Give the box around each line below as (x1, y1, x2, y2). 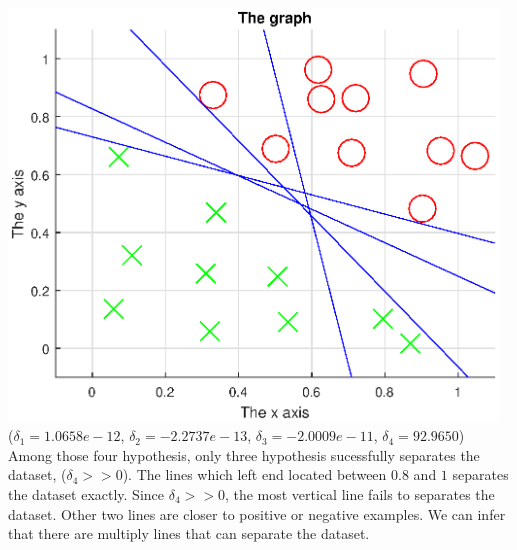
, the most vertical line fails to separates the (224, 483, 495, 504)
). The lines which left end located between (122, 464, 387, 485)
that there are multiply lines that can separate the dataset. (8, 523, 370, 544)
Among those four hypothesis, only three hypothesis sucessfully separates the (8, 444, 480, 465)
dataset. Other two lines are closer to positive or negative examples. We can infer (8, 503, 506, 524)
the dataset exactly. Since (8, 483, 165, 504)
